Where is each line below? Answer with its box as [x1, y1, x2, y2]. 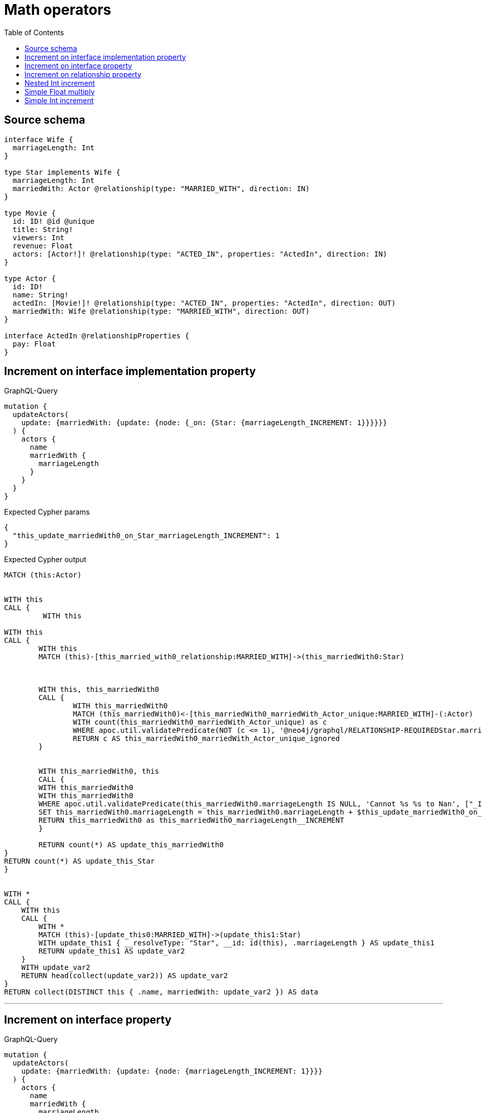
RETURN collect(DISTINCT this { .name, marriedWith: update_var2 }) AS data [4, 988, 319, 996]
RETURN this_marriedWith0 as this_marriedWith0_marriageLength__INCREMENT [38, 816, 344, 825]
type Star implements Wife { [4, 168, 120, 176]
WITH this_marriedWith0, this [38, 767, 159, 776]
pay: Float [12, 339, 56, 348]
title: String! [12, 225, 73, 234]
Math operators [4, 1, 111, 18]
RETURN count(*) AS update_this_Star [4, 857, 155, 866]
